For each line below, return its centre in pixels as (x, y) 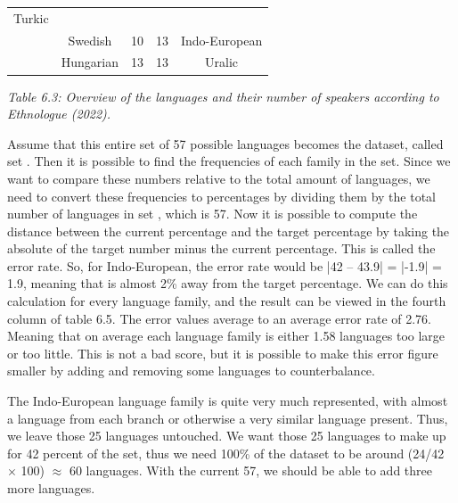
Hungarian (90, 62)
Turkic (31, 17)
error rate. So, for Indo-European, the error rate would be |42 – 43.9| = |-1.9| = (225, 265)
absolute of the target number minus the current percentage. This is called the (221, 248)
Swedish (90, 40)
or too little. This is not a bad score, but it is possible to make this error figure (223, 353)
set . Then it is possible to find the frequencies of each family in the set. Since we (229, 161)
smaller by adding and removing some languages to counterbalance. (191, 371)
